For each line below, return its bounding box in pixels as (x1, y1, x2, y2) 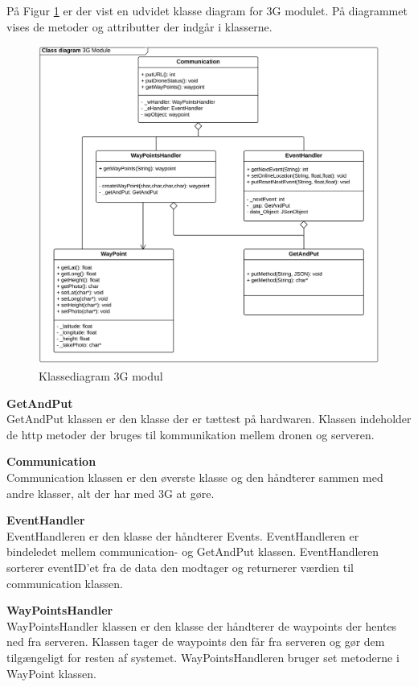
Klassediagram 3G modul (39, 368, 163, 385)
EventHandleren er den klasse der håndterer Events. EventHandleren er (6, 527, 359, 544)
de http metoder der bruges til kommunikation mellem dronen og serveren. (6, 426, 375, 442)
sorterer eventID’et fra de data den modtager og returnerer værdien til (6, 558, 354, 575)
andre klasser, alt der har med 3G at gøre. (6, 484, 215, 501)
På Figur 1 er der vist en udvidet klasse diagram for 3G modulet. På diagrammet (6, 2, 408, 19)
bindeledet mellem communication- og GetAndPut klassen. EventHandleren (6, 543, 379, 560)
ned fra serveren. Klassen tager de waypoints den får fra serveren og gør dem (6, 633, 385, 650)
